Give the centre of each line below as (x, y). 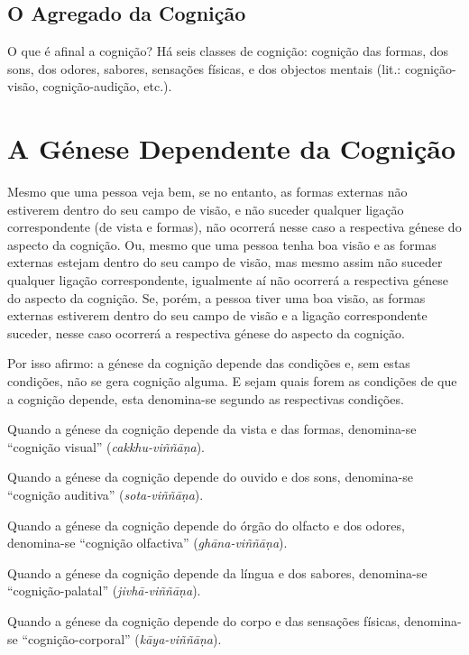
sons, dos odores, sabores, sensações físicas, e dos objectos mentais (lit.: (204, 68)
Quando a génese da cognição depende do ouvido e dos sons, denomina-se (210, 477)
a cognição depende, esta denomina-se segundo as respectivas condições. (206, 398)
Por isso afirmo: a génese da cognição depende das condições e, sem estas (209, 363)
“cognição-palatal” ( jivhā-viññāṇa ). (104, 590)
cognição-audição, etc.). (107, 86)
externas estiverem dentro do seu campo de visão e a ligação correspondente (217, 315)
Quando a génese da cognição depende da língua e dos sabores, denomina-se (217, 572)
